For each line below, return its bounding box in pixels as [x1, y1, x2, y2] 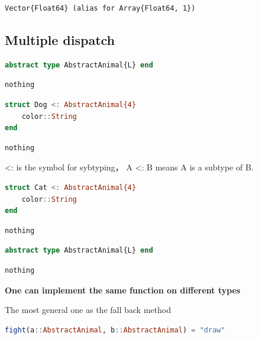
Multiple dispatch [5, 30, 115, 49]
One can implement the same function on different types [5, 283, 241, 296]
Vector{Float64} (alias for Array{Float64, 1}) [5, 4, 196, 12]
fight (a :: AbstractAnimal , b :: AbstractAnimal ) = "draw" [5, 325, 225, 334]
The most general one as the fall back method [5, 304, 171, 316]
